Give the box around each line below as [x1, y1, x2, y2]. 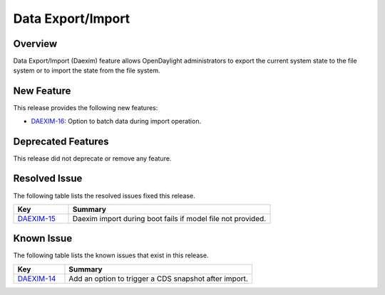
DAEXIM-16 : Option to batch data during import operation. [31, 117, 202, 125]
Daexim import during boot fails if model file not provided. [72, 213, 267, 223]
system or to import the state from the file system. [13, 66, 160, 75]
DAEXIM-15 [17, 213, 56, 223]
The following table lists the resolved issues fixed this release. [13, 191, 195, 200]
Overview [13, 38, 58, 50]
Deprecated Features [13, 135, 110, 147]
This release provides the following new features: [13, 104, 158, 112]
